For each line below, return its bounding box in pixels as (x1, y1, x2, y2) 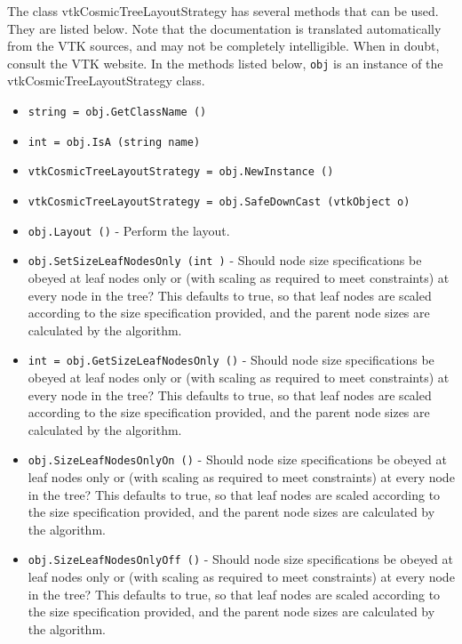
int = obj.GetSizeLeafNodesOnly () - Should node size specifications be (28, 350, 434, 369)
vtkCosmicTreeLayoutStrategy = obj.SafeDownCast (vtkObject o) (28, 196, 410, 208)
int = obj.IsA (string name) (28, 135, 201, 149)
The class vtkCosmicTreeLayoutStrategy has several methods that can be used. (7, 2, 439, 20)
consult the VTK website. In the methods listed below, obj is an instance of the (7, 53, 443, 72)
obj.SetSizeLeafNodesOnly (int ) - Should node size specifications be (28, 251, 422, 270)
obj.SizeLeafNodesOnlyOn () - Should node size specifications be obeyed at (28, 450, 447, 469)
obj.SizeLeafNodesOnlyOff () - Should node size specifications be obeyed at (28, 550, 453, 568)
